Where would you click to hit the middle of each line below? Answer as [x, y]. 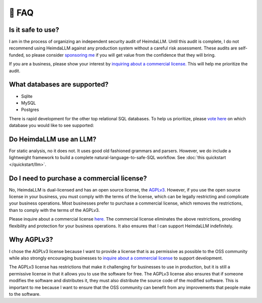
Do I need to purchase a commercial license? [78, 178]
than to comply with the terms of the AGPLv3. [54, 210]
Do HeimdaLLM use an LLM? [53, 139]
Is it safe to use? [34, 30]
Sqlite [27, 96]
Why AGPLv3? [31, 240]
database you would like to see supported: [51, 126]
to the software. [25, 294]
